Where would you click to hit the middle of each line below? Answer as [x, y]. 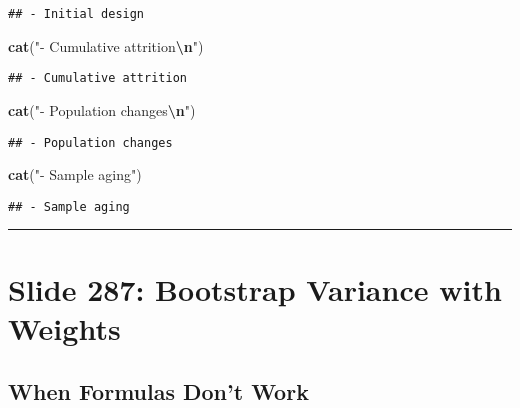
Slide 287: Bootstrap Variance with [255, 288]
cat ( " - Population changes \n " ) [102, 109]
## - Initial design [76, 14]
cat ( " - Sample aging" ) [75, 174]
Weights [64, 327]
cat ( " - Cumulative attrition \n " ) [106, 45]
